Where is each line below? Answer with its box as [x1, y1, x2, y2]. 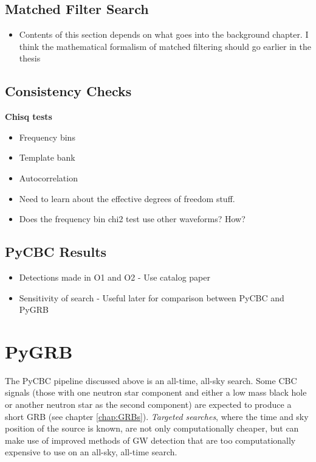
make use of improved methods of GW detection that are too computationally [5, 433, 296, 446]
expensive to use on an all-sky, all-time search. [5, 446, 177, 458]
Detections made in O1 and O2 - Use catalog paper [19, 270, 210, 283]
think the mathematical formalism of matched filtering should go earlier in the [19, 40, 312, 52]
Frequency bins [19, 130, 75, 143]
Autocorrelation [19, 171, 78, 184]
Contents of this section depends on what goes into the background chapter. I [19, 28, 309, 41]
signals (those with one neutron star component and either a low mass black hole [5, 386, 307, 399]
